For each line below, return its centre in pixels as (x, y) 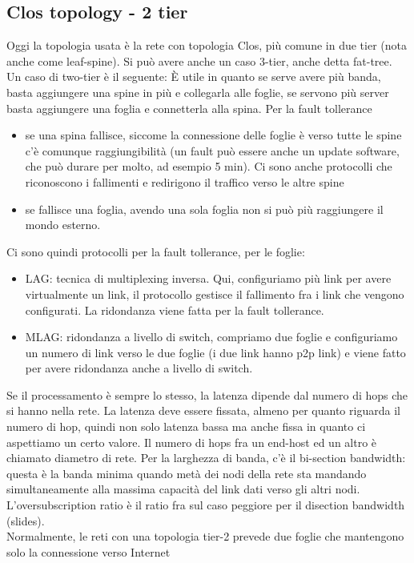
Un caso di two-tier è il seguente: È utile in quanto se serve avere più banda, (194, 76)
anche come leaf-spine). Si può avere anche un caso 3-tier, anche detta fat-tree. (199, 60)
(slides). (26, 520)
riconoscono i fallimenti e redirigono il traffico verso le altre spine (185, 181)
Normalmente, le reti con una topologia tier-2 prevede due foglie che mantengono (205, 536)
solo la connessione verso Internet (88, 551)
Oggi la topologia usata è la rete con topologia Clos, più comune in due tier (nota (207, 45)
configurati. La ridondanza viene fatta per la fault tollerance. (175, 310)
